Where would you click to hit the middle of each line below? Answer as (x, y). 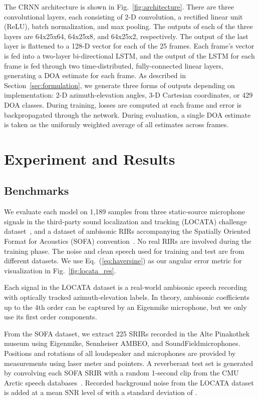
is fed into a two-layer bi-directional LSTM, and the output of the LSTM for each (129, 55)
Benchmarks (37, 190)
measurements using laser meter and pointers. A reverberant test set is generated (129, 363)
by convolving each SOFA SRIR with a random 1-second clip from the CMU (121, 373)
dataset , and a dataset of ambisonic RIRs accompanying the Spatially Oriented (127, 231)
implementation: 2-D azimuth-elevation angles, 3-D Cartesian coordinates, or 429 (128, 95)
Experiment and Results (90, 158)
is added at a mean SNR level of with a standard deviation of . (101, 392)
